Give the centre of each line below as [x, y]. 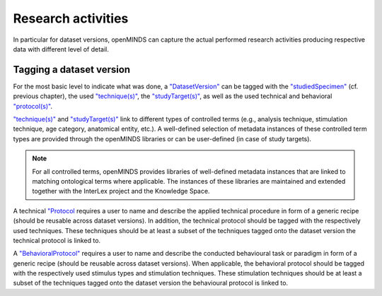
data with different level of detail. [61, 49]
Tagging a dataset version [72, 70]
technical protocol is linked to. [57, 240]
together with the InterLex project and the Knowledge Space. [121, 191]
